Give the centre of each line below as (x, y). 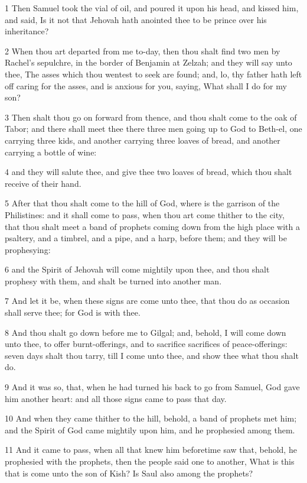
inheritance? (27, 31)
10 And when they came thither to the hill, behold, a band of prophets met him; (151, 418)
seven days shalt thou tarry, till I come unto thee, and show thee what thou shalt (152, 355)
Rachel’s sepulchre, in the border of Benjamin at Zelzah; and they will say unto (148, 62)
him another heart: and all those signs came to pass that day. (116, 398)
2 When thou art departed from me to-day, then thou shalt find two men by (143, 51)
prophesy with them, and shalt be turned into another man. (113, 281)
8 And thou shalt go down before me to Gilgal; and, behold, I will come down (146, 332)
